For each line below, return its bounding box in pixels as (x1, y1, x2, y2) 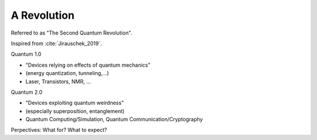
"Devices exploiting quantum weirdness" (25, 100, 124, 107)
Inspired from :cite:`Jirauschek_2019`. (11, 40, 102, 47)
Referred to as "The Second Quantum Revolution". (11, 29, 132, 36)
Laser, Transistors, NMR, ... (25, 78, 91, 85)
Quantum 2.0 (11, 88, 43, 95)
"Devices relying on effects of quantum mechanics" (25, 62, 151, 69)
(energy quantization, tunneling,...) (25, 70, 109, 77)
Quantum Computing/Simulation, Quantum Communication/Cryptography (25, 116, 203, 123)
